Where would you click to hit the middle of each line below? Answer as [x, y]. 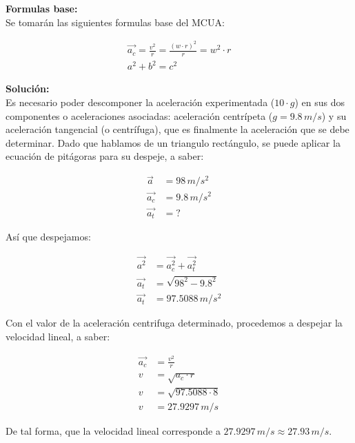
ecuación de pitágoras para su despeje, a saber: [105, 156]
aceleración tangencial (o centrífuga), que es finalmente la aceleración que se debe [177, 129]
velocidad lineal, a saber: [58, 336]
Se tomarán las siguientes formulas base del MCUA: [115, 22]
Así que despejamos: [48, 237]
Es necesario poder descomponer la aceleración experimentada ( [140, 102]
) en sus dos [320, 102]
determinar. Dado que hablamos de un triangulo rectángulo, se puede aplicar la [173, 142]
